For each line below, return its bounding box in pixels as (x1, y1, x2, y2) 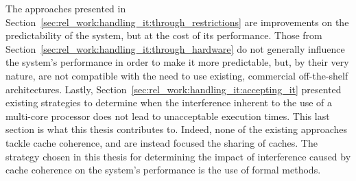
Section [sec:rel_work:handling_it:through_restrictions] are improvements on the (5, 14, 349, 29)
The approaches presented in (5, 1, 126, 15)
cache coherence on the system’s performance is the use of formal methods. (5, 162, 321, 177)
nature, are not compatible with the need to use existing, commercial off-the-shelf (5, 68, 348, 82)
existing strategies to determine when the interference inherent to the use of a (5, 95, 333, 110)
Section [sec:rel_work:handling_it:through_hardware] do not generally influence (5, 41, 345, 56)
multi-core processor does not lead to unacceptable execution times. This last (5, 108, 330, 123)
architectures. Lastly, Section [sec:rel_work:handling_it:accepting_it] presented (5, 82, 342, 96)
